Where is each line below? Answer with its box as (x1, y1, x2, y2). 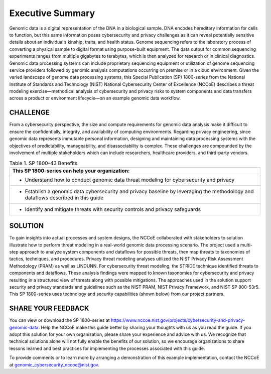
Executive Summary (9, 8, 95, 19)
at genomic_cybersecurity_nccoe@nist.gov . (9, 361, 100, 367)
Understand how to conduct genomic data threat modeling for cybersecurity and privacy (25, 176, 235, 183)
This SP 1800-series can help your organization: (12, 167, 130, 174)
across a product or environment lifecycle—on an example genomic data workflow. (9, 95, 181, 101)
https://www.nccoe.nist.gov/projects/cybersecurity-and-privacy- (110, 317, 245, 323)
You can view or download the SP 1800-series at (9, 317, 110, 323)
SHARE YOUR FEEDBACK (9, 304, 89, 313)
